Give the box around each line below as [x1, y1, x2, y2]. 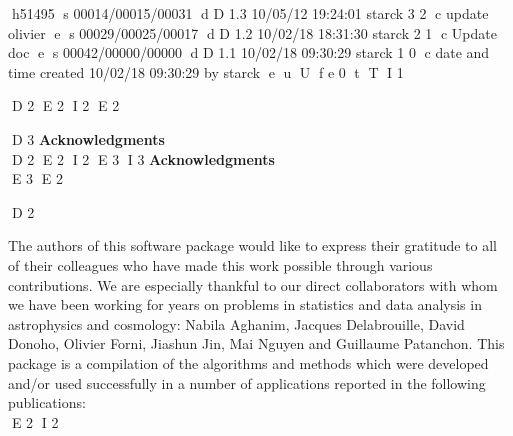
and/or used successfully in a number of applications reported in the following [8, 372, 486, 393]
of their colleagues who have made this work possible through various [8, 254, 433, 275]
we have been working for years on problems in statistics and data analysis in [8, 294, 482, 315]
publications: [8, 392, 86, 413]
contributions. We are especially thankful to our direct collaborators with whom [8, 274, 498, 295]
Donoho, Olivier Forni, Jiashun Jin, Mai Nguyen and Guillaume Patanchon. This [8, 333, 505, 354]
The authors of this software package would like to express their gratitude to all [8, 235, 498, 256]
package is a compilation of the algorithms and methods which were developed [8, 352, 489, 373]
